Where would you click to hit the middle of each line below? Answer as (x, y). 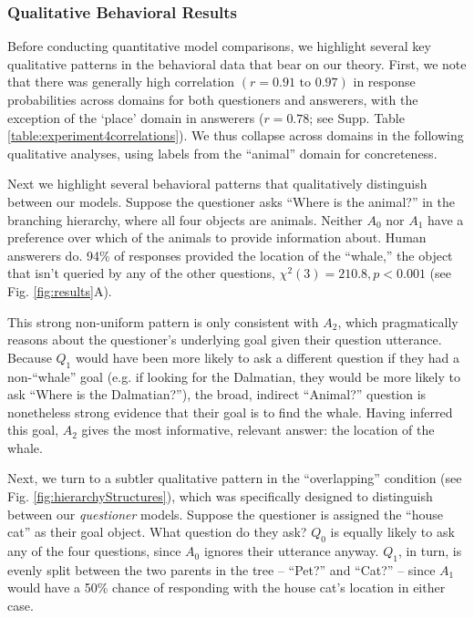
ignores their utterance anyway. (291, 551)
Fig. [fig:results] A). (60, 290)
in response (384, 82)
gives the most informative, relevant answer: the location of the (258, 430)
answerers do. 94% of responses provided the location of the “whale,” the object (230, 255)
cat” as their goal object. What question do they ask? (157, 532)
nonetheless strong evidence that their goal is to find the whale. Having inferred (230, 412)
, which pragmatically (398, 321)
